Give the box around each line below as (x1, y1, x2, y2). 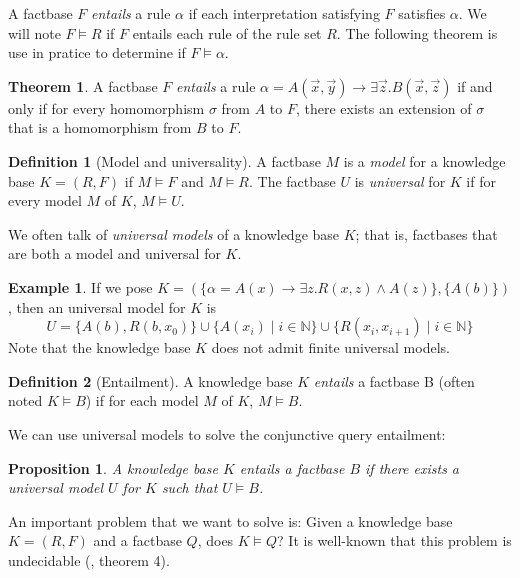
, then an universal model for (8, 296, 186, 317)
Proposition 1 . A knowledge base (8, 457, 218, 478)
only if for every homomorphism (8, 97, 205, 118)
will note (8, 22, 61, 43)
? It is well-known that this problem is (277, 530, 512, 551)
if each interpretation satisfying (188, 3, 380, 23)
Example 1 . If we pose (8, 276, 153, 297)
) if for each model (85, 390, 199, 411)
